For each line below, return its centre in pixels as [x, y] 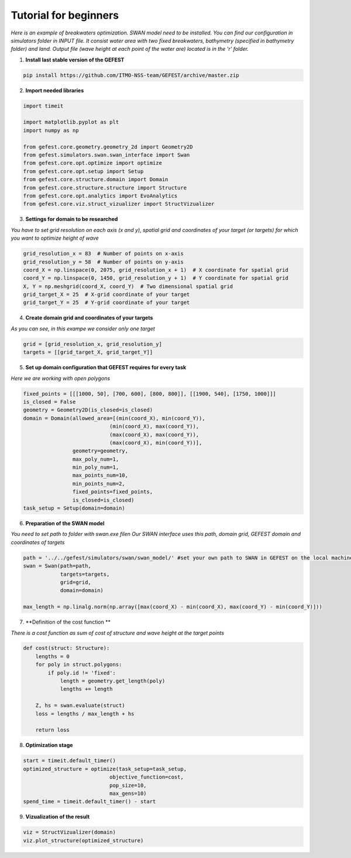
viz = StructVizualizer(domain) [70, 832]
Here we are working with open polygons [61, 378]
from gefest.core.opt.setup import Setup [83, 171]
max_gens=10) [128, 793]
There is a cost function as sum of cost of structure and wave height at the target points [118, 633]
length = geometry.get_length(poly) [113, 681]
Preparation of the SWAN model [65, 524]
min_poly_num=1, [96, 467]
